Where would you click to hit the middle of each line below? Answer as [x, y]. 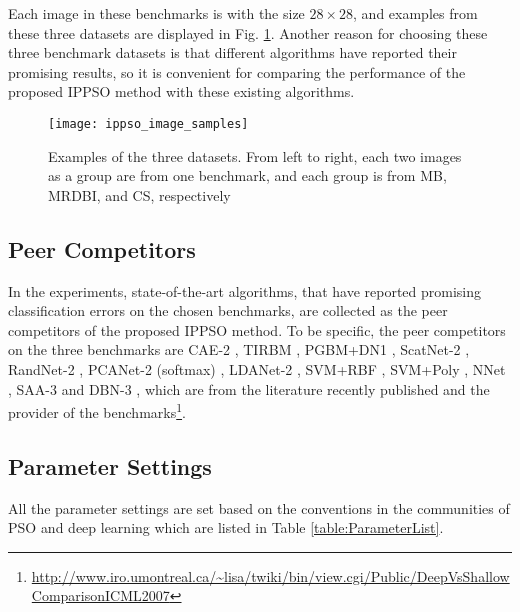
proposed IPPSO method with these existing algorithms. [181, 91]
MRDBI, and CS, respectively [139, 194]
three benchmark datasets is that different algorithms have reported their [232, 52]
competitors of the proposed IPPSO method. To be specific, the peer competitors [257, 329]
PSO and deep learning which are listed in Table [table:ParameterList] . [226, 527]
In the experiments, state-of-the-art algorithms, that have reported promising [245, 290]
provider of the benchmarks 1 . [97, 410]
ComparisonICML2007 [100, 595]
